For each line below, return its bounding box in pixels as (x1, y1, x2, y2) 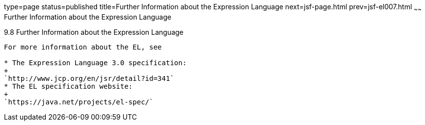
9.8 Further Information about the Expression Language (4, 27, 184, 36)
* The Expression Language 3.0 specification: (4, 58, 187, 67)
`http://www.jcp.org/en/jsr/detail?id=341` (4, 74, 174, 82)
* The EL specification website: (4, 82, 133, 90)
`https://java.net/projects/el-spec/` (4, 98, 154, 106)
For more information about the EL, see (4, 43, 162, 51)
